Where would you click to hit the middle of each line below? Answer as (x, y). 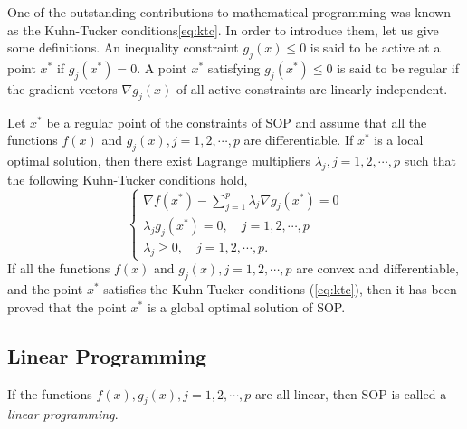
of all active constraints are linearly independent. (312, 88)
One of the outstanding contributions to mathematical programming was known (229, 12)
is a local (399, 140)
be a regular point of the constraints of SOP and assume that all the (237, 122)
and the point (45, 289)
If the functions (50, 393)
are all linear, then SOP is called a (351, 393)
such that (430, 160)
